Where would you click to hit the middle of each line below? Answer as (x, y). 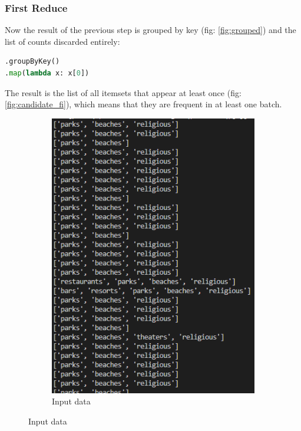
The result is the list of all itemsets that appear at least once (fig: (123, 92)
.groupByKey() (32, 62)
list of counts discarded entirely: (62, 41)
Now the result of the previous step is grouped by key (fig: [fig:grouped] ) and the (150, 30)
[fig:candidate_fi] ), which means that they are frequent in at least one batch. (143, 104)
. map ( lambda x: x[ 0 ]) (47, 73)
